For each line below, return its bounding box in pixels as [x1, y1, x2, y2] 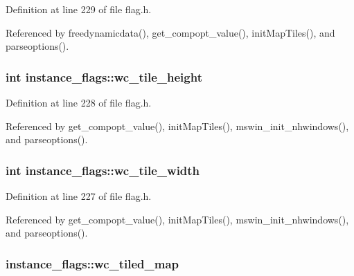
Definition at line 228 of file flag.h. [6, 95, 152, 109]
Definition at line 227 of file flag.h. [6, 189, 152, 203]
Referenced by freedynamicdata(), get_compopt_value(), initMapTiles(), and [6, 25, 335, 39]
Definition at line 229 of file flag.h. [6, 2, 152, 16]
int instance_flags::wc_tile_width [6, 161, 200, 178]
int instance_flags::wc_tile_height [6, 68, 202, 85]
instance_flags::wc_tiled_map [6, 255, 179, 272]
